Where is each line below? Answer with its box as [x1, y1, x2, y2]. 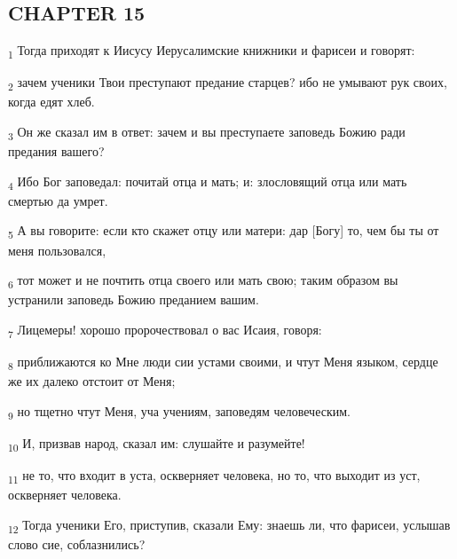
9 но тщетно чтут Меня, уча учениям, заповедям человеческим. [8, 401, 351, 422]
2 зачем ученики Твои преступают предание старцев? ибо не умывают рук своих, [8, 73, 447, 94]
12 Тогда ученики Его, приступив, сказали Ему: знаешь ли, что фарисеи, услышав [8, 515, 451, 536]
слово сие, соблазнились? [8, 534, 146, 553]
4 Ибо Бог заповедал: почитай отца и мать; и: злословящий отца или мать [8, 171, 407, 193]
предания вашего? [8, 142, 105, 161]
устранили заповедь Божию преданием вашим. [8, 290, 259, 309]
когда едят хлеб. [8, 92, 95, 111]
